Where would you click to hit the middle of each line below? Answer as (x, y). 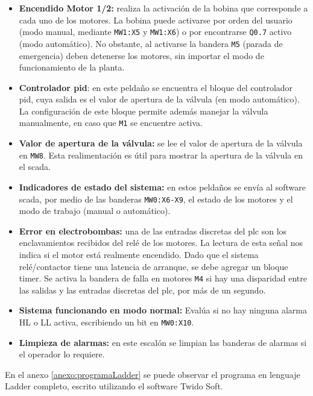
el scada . (35, 167)
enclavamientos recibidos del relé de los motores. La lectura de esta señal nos (161, 243)
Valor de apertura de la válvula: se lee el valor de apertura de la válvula (161, 143)
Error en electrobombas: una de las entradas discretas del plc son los (153, 231)
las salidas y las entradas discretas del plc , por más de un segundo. (142, 290)
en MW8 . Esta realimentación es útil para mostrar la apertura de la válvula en (161, 155)
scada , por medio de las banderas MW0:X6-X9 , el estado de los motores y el (156, 199)
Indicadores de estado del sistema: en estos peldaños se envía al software (162, 187)
